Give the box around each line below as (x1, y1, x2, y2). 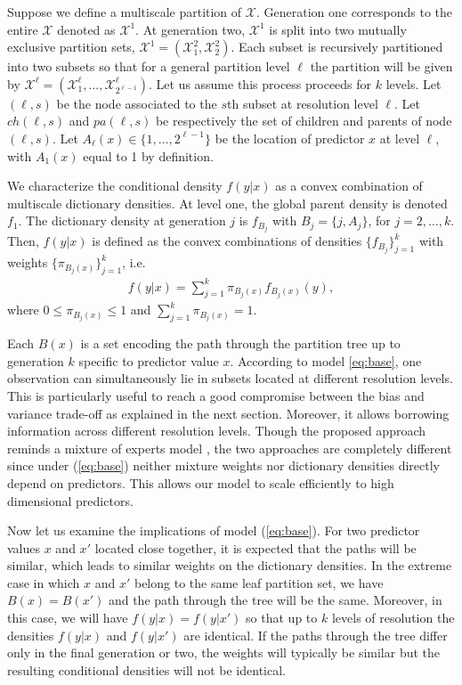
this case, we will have (7, 608, 128, 627)
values (7, 538, 41, 557)
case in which (7, 573, 80, 591)
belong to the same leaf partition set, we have (134, 573, 384, 591)
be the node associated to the (56, 94, 217, 112)
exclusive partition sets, (7, 37, 135, 56)
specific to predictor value (78, 351, 219, 370)
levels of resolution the (331, 608, 455, 627)
